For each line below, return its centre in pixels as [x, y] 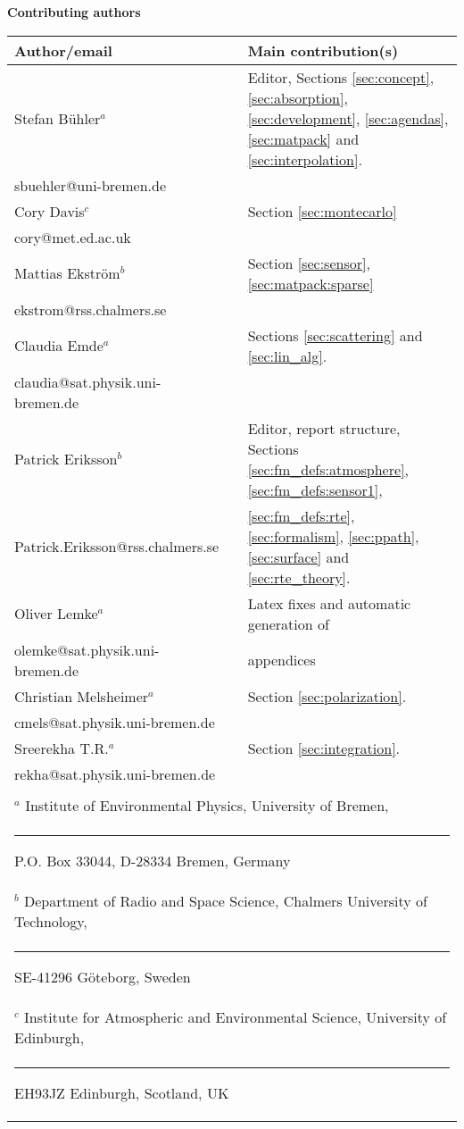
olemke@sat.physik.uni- [87, 649]
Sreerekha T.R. [62, 748]
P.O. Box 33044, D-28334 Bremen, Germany [153, 860]
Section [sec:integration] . [324, 748]
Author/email [63, 50]
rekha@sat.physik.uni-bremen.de [115, 774]
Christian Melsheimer [82, 696]
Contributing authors [74, 12]
